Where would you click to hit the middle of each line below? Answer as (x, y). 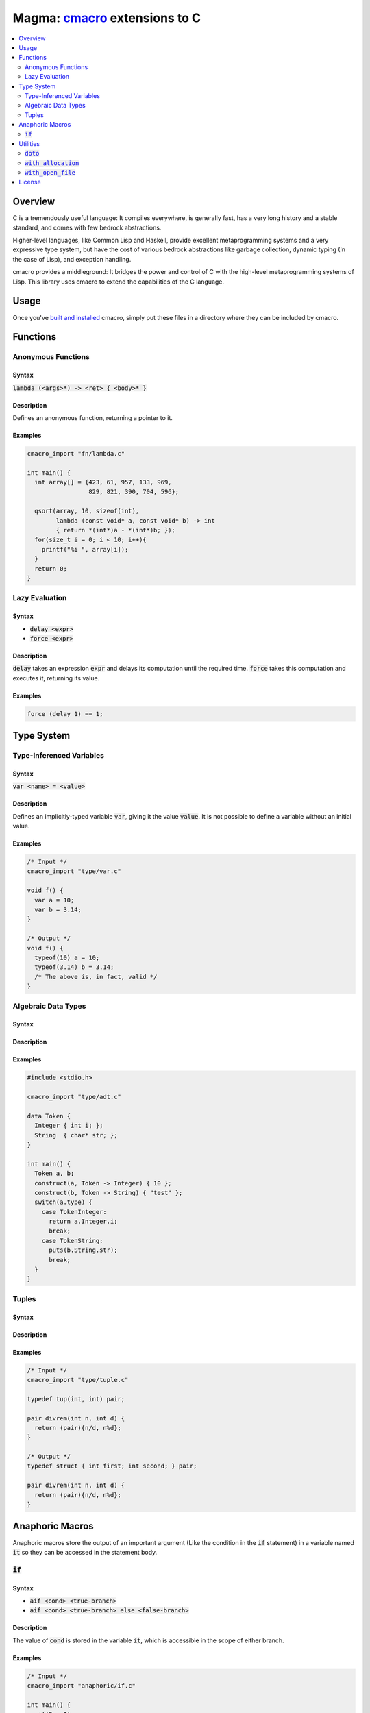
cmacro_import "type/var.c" (74, 871)
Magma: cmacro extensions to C (107, 18)
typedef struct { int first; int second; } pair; (112, 1466)
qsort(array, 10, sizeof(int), (87, 511)
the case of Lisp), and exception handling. (72, 259)
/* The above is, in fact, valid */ (96, 977)
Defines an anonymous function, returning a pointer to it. (92, 417)
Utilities (29, 143)
